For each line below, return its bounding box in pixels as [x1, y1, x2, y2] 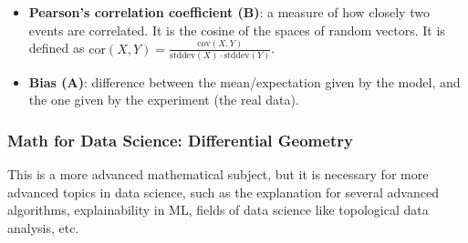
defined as [28, 38, 85, 57]
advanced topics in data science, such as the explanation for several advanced [7, 182, 439, 201]
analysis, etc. [7, 218, 79, 237]
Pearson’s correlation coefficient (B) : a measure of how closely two [28, 3, 430, 21]
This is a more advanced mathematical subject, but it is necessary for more [7, 165, 429, 184]
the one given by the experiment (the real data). [28, 90, 299, 109]
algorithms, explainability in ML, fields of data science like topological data [7, 200, 429, 219]
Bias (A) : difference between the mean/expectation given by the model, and [28, 72, 461, 91]
